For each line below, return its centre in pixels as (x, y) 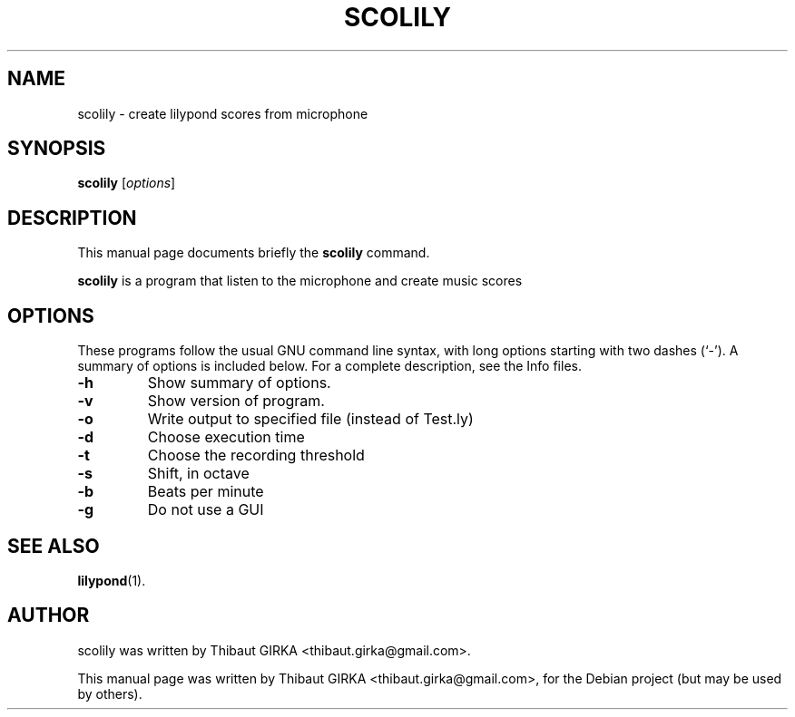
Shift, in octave (198, 474)
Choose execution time (226, 437)
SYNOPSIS (57, 149)
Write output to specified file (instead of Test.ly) (310, 419)
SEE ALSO (54, 546)
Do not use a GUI (206, 510)
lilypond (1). (112, 580)
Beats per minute (206, 492)
